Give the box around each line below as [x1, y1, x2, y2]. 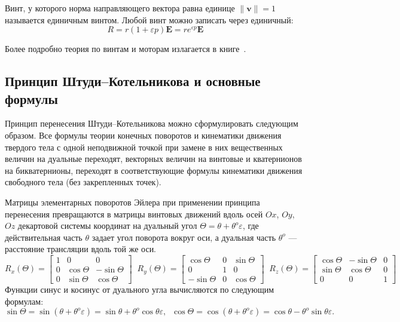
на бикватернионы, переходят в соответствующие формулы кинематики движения [5, 164, 303, 176]
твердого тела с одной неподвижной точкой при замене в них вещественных [5, 140, 283, 153]
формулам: [5, 295, 44, 307]
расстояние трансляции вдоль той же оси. [5, 243, 157, 255]
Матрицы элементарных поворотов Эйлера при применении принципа [5, 195, 260, 208]
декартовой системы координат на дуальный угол [17, 219, 197, 232]
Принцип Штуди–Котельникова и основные [5, 72, 261, 90]
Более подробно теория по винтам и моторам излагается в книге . [5, 42, 246, 55]
